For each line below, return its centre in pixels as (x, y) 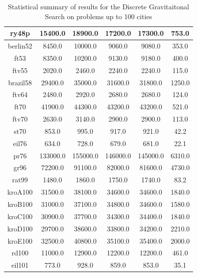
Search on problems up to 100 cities (98, 16)
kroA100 (20, 192)
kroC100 (20, 216)
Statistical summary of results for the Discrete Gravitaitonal (98, 6)
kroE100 (20, 240)
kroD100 (20, 228)
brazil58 (20, 82)
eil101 (20, 265)
